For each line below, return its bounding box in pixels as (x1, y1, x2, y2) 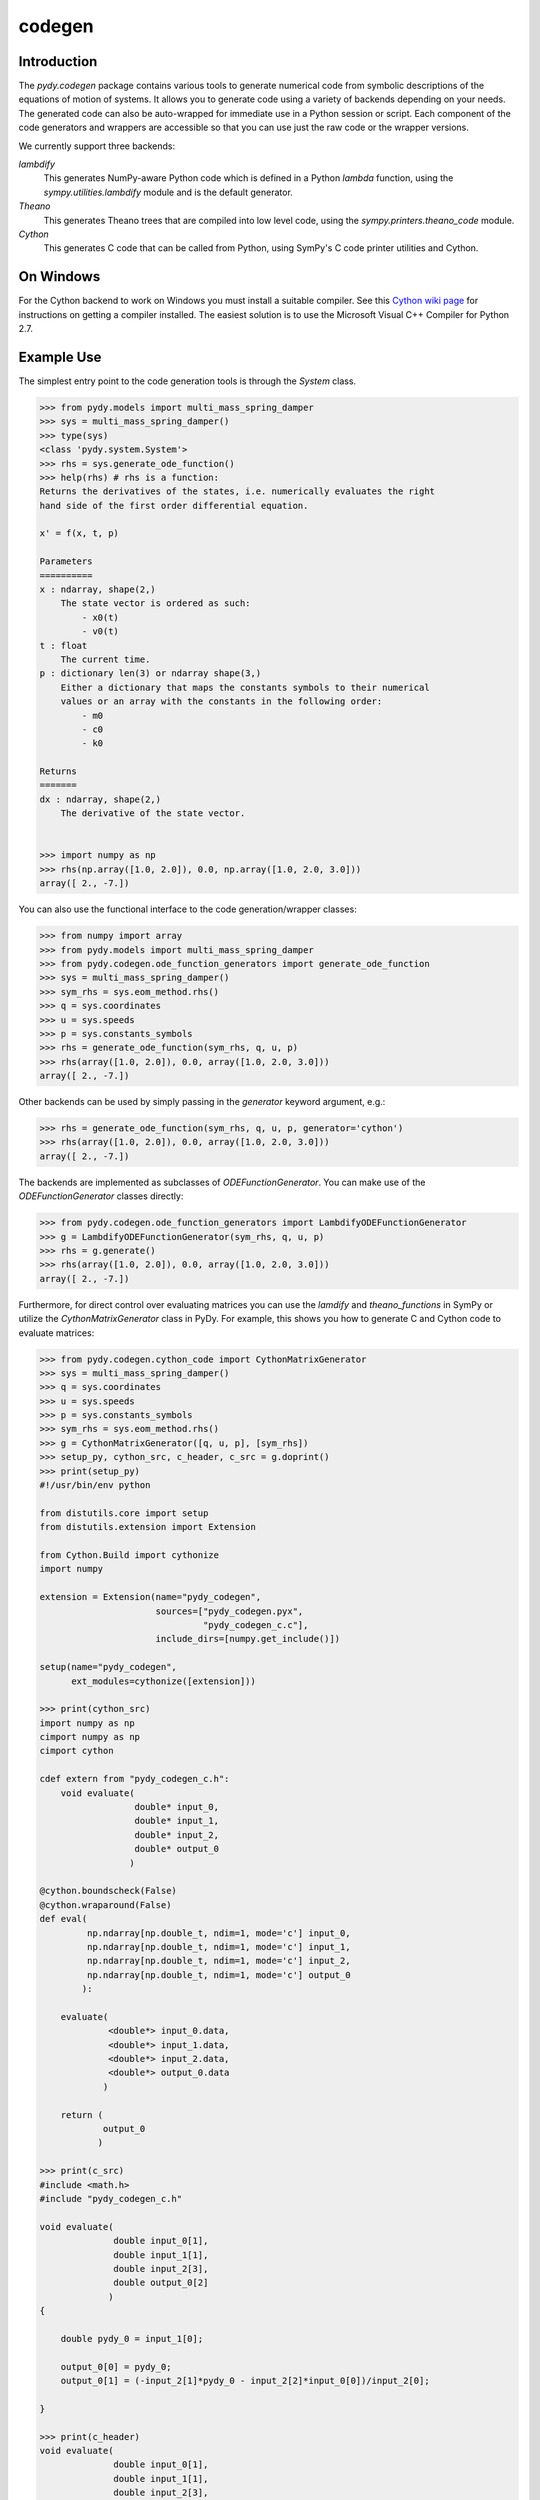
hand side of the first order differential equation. (39, 500, 309, 511)
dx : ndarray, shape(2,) (39, 793, 162, 805)
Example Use (18, 348, 102, 365)
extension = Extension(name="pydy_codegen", (39, 1591, 262, 1603)
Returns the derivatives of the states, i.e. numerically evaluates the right (39, 486, 435, 497)
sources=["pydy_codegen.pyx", (155, 1605, 304, 1617)
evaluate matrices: (18, 1326, 95, 1339)
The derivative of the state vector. (60, 808, 246, 819)
